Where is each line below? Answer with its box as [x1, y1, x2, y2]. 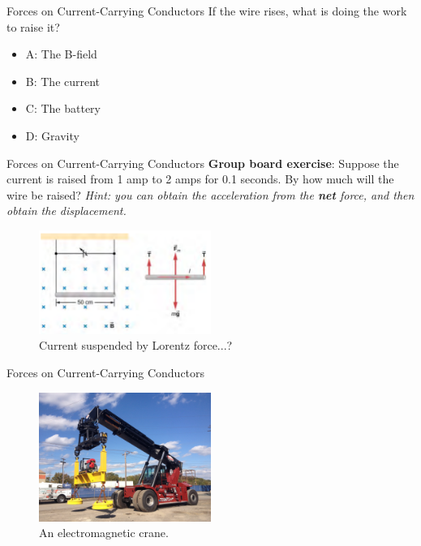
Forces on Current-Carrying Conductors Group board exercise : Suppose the [6, 154, 399, 171]
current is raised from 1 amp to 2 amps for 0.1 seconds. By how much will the [6, 170, 394, 187]
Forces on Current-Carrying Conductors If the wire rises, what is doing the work [6, 2, 407, 19]
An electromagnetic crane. [39, 524, 169, 541]
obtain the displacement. [6, 202, 127, 219]
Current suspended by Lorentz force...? [39, 337, 233, 354]
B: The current [25, 72, 101, 89]
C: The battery [25, 100, 101, 117]
